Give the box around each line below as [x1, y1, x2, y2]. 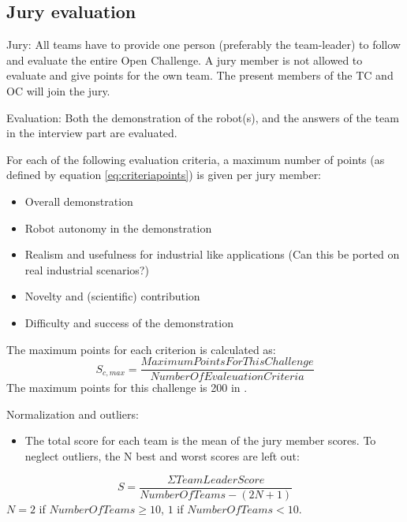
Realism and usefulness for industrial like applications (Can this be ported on [24, 246, 400, 263]
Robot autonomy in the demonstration [24, 219, 212, 236]
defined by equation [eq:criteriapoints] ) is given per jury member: [6, 166, 322, 183]
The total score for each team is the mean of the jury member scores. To [24, 432, 376, 449]
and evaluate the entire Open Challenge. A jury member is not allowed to [6, 51, 363, 68]
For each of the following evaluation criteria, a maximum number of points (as [6, 151, 385, 167]
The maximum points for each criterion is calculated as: [6, 341, 276, 357]
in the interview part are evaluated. [6, 125, 177, 141]
